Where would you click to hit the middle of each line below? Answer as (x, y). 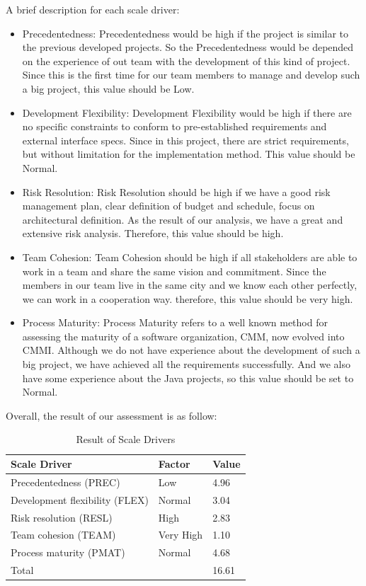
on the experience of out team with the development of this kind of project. (186, 61)
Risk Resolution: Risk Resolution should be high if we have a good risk (176, 191)
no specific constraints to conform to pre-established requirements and (175, 126)
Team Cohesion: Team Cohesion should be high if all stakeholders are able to (190, 257)
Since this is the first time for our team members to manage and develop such (191, 75)
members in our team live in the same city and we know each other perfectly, (190, 285)
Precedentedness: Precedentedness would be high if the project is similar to (185, 33)
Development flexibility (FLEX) (80, 499)
